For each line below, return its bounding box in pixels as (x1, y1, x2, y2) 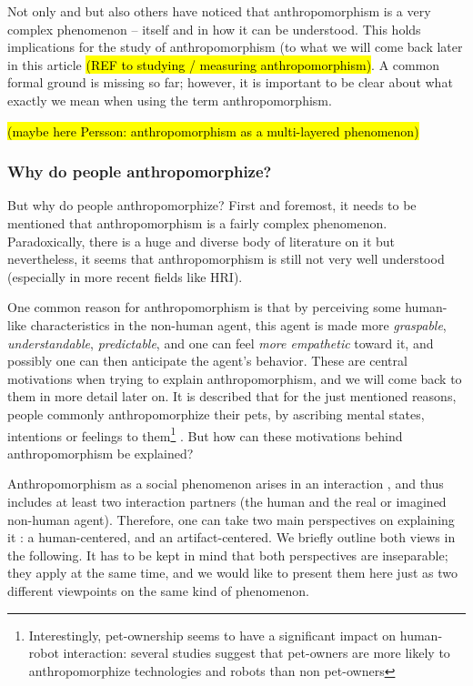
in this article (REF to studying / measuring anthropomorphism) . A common (7, 55, 440, 74)
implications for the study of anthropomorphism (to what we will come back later (7, 37, 463, 56)
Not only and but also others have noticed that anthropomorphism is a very (7, 2, 431, 20)
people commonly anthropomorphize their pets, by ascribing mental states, (7, 404, 425, 423)
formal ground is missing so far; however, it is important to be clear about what (7, 73, 453, 92)
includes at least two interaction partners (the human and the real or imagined (7, 491, 447, 510)
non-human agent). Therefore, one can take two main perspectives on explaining (7, 509, 455, 529)
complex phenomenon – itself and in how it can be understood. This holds (7, 19, 421, 38)
